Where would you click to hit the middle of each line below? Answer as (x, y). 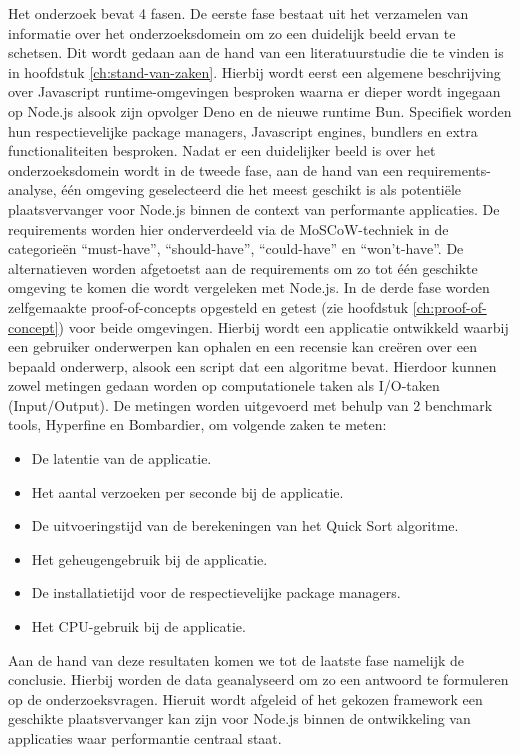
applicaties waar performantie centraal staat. (145, 738)
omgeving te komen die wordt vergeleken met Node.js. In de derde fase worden (249, 287)
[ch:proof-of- (449, 306)
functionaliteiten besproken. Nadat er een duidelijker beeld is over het (222, 150)
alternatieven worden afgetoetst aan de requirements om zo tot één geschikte (243, 267)
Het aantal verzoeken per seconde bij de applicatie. (187, 491)
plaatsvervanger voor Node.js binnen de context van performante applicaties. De (254, 208)
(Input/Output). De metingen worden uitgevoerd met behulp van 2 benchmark (250, 404)
